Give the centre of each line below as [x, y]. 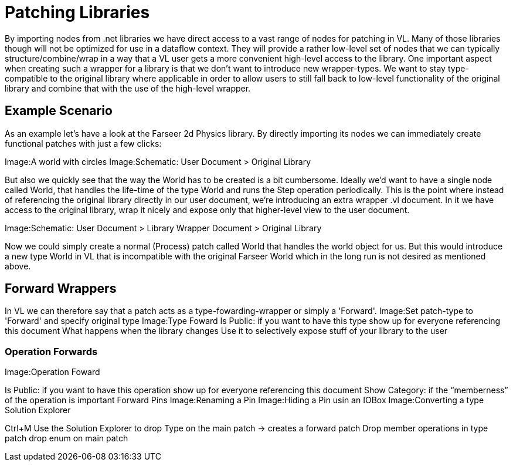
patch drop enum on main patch [67, 438]
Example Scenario [59, 111]
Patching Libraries [77, 12]
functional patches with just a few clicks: [83, 143]
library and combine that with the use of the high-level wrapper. [128, 88]
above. [18, 266]
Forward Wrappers [61, 289]
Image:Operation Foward [52, 372]
